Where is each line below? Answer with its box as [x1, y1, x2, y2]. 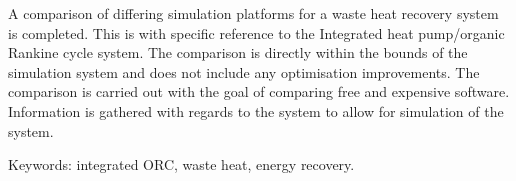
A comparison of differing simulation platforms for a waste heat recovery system [8, 3, 499, 23]
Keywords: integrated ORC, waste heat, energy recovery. [8, 154, 355, 175]
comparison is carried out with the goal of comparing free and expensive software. [8, 81, 510, 102]
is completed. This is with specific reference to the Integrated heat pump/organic [8, 22, 505, 43]
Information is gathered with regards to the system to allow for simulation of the [8, 100, 504, 121]
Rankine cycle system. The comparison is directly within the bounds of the [8, 42, 468, 63]
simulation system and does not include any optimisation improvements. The [8, 61, 480, 82]
